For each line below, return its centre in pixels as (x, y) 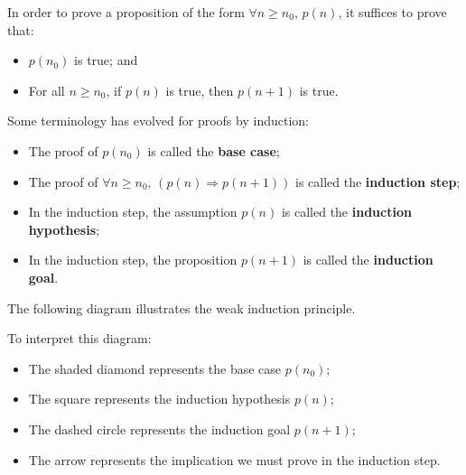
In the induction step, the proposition (133, 260)
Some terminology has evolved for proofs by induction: (158, 121)
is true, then (200, 90)
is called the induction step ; (378, 181)
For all (47, 90)
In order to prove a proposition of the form (126, 12)
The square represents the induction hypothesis (159, 399)
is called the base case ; (214, 150)
